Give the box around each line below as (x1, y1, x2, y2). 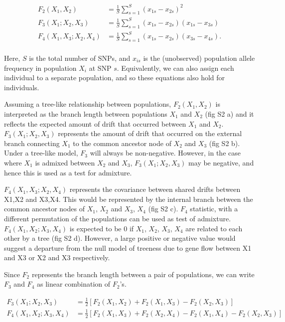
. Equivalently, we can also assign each (117, 62, 234, 73)
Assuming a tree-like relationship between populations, (4, 99, 171, 109)
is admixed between (35, 157, 95, 167)
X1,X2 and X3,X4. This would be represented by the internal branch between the (4, 193, 253, 204)
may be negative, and (188, 157, 254, 167)
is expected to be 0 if (69, 223, 134, 233)
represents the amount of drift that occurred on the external (58, 128, 242, 139)
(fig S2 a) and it (205, 108, 254, 119)
